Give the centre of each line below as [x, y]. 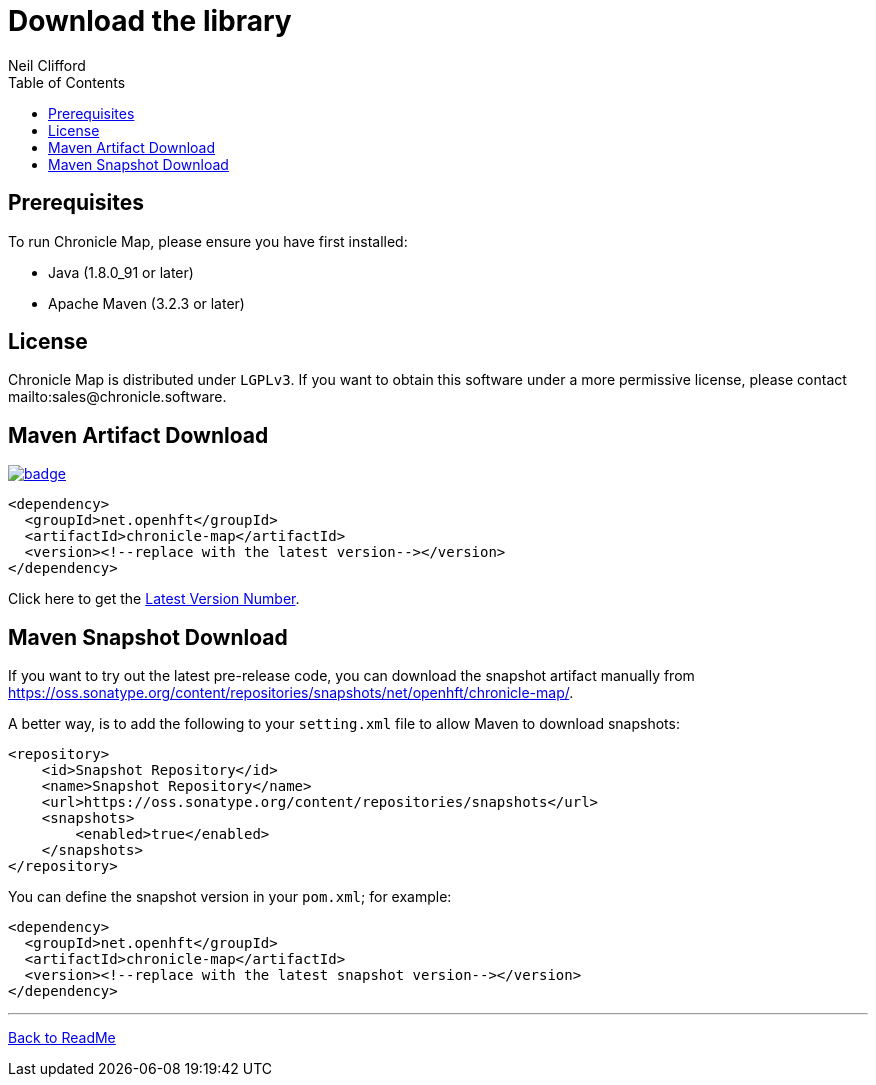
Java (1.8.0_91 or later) [121, 272]
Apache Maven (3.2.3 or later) [146, 303]
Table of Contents [67, 82]
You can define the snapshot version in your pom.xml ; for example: [230, 897]
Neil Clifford [47, 65]
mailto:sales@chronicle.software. [117, 397]
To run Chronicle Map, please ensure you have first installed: [208, 241]
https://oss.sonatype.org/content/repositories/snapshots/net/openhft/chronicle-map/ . [291, 693]
